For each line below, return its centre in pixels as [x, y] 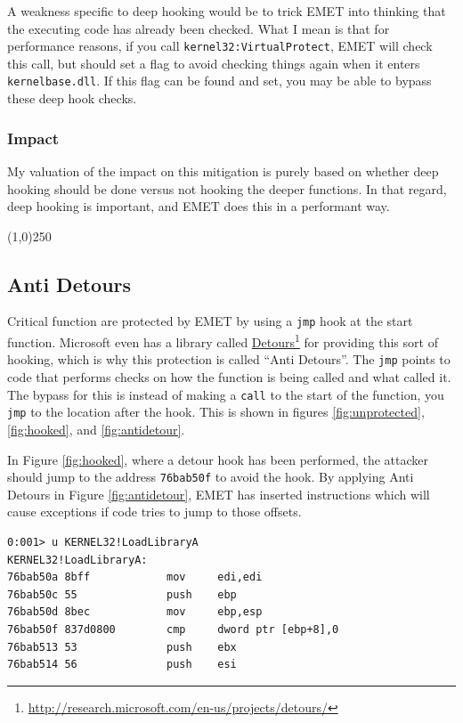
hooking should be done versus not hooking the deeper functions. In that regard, [227, 188]
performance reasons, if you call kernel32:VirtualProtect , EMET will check [220, 46]
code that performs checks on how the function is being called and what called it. [229, 377]
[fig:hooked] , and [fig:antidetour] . [96, 429]
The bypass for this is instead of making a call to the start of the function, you [226, 394]
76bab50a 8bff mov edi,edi [135, 577]
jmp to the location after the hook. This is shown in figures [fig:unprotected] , [216, 412]
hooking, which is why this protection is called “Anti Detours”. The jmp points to [229, 359]
